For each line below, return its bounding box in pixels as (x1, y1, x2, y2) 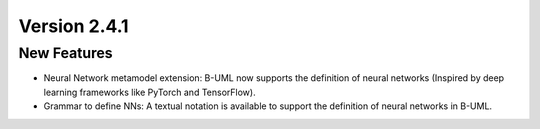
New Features (18, 44, 114, 62)
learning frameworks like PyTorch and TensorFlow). (43, 86, 256, 98)
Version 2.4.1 (18, 15, 129, 37)
